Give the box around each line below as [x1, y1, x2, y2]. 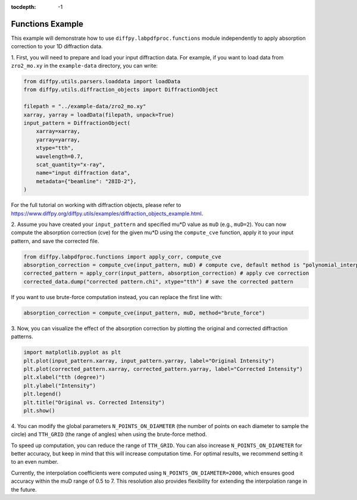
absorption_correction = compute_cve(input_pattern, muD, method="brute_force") [23, 309, 265, 316]
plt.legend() [23, 391, 62, 398]
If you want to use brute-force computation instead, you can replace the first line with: [11, 293, 223, 300]
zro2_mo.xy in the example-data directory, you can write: [11, 62, 158, 70]
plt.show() [23, 407, 55, 414]
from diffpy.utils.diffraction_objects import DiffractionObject [23, 86, 218, 93]
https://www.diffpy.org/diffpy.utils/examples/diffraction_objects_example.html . [11, 210, 203, 217]
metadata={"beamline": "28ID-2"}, [36, 178, 137, 184]
